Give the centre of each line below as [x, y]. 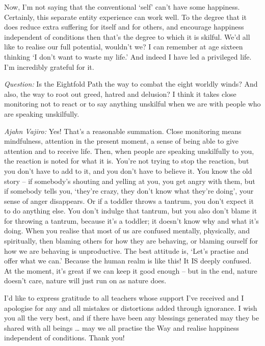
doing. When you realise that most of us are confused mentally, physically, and [127, 231]
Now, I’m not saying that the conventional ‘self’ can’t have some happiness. [122, 7]
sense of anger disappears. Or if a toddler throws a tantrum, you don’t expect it [129, 201]
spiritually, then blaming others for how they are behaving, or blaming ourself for [131, 241]
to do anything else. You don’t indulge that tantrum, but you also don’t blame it [131, 211]
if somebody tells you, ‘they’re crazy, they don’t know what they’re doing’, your [129, 191]
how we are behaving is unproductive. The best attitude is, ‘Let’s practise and [126, 250]
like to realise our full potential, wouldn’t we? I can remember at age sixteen [124, 47]
